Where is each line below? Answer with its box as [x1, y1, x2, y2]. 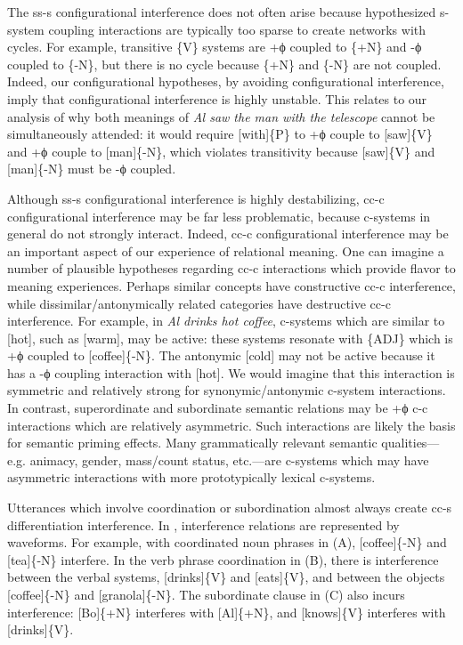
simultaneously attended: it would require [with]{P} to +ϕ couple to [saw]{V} [7, 125, 433, 143]
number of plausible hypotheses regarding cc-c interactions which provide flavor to [7, 259, 456, 278]
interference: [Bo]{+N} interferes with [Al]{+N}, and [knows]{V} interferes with [7, 602, 446, 621]
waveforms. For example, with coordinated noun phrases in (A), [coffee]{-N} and [7, 533, 447, 552]
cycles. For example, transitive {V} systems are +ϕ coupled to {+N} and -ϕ [7, 37, 422, 56]
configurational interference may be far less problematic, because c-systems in [7, 206, 431, 225]
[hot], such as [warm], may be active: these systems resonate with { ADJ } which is [7, 328, 453, 347]
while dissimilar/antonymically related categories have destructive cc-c [7, 294, 391, 312]
